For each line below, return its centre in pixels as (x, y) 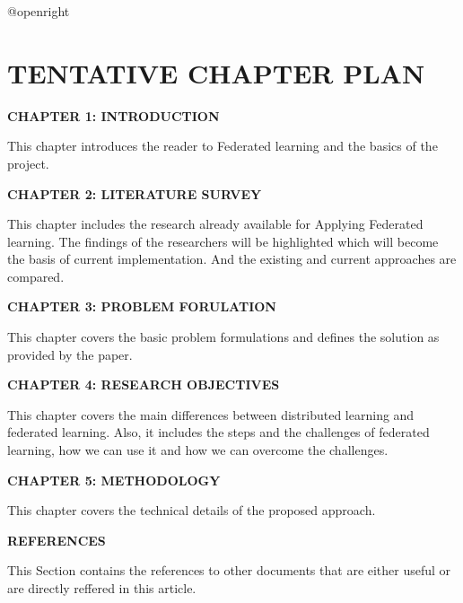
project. (28, 163)
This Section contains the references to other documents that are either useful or (229, 570)
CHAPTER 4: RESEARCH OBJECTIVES (144, 385)
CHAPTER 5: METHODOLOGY (114, 480)
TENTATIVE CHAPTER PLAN (216, 72)
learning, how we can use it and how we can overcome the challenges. (198, 450)
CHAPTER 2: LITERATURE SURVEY (135, 193)
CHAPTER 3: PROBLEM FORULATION (142, 306)
